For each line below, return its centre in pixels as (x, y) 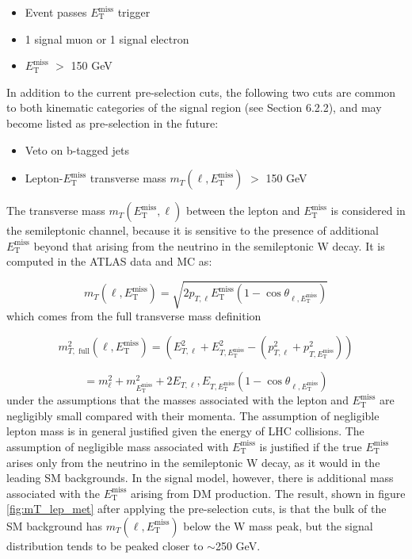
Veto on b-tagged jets (77, 149)
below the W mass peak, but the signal (278, 525)
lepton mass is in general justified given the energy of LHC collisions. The (185, 431)
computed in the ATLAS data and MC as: (109, 261)
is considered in (368, 211)
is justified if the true (311, 446)
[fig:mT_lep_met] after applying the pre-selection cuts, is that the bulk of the (196, 509)
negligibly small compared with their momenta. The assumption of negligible (193, 415)
